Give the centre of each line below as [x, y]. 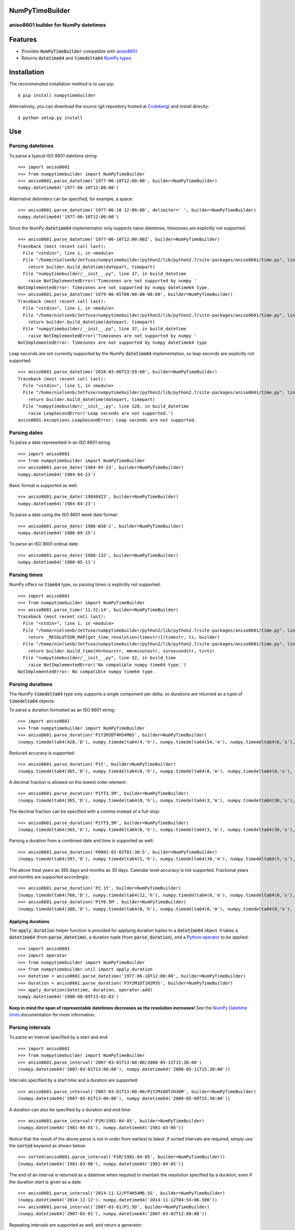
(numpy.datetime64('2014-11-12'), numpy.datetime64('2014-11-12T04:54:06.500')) [118, 1200]
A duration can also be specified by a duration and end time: [70, 1109]
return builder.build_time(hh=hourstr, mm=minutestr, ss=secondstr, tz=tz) [121, 651]
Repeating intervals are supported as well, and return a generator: [76, 1225]
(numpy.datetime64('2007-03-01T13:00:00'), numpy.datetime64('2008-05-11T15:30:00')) [124, 1069]
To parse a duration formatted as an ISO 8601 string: [62, 710]
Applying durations [29, 921]
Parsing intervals [30, 1027]
